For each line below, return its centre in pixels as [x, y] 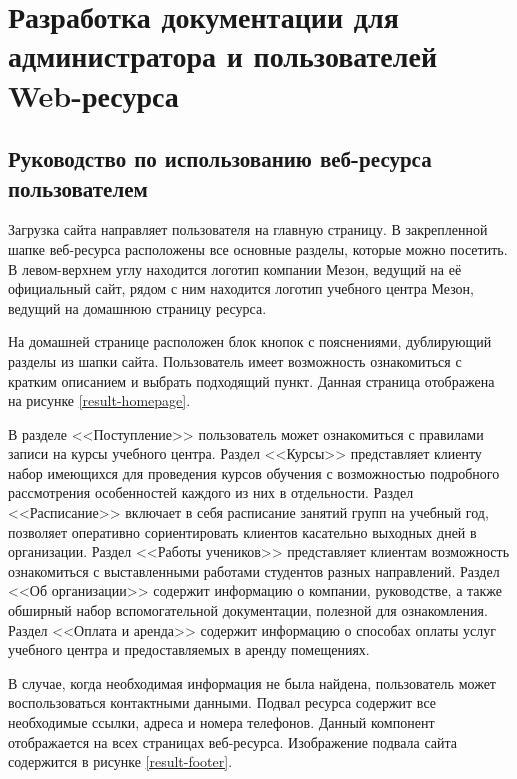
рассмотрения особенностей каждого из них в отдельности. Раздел [211, 492]
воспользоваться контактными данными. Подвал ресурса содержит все [222, 702]
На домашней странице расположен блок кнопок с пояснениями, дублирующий [250, 341]
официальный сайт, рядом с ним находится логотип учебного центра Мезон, [241, 288]
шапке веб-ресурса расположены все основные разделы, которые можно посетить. [258, 248]
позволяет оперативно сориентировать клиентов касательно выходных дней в [242, 531]
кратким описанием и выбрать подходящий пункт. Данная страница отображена [251, 380]
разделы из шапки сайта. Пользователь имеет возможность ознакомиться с [235, 360]
